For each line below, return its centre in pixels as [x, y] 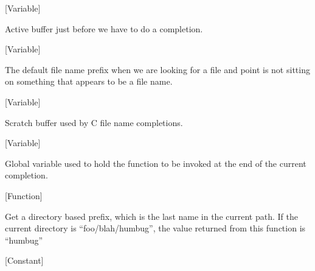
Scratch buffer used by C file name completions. [94, 122]
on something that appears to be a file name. [89, 81]
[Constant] [24, 260]
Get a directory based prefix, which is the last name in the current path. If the [151, 216]
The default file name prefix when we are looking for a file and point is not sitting [157, 69]
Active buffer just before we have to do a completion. [104, 28]
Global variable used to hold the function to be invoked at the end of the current [156, 163]
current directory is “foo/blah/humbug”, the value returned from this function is [155, 228]
